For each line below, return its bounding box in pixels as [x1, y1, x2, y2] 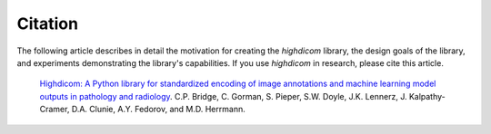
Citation [16, 14, 79, 33]
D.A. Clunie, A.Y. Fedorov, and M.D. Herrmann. [71, 104, 245, 115]
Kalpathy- [408, 91, 446, 101]
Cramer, [39, 104, 70, 115]
